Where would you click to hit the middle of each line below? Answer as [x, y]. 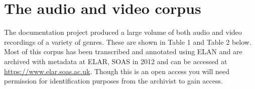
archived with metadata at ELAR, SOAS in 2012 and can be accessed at [116, 61]
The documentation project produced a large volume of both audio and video [123, 32]
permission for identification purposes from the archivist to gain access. [113, 81]
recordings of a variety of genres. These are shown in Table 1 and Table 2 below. [128, 42]
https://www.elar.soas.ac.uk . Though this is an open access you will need [117, 71]
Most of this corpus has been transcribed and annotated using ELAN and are [123, 51]
